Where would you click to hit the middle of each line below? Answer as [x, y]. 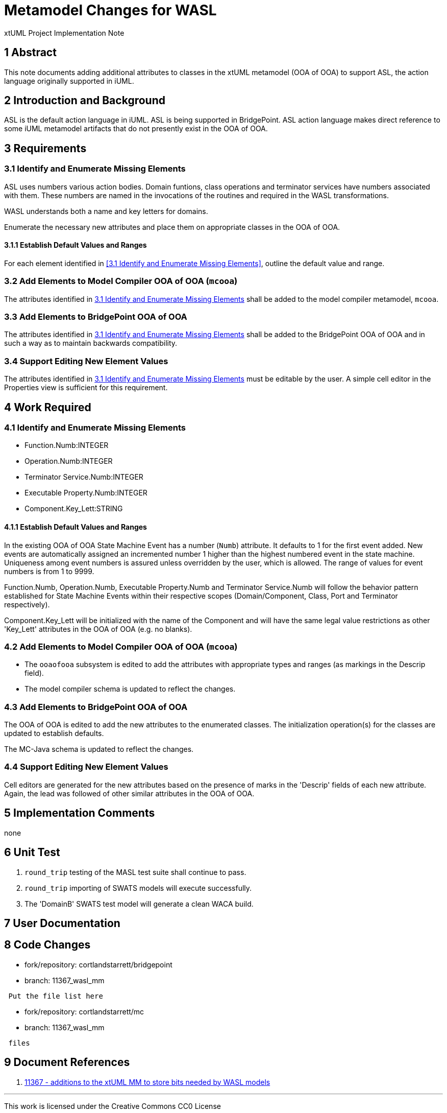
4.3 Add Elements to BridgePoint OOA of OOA [96, 707]
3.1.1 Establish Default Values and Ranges [76, 245]
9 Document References [67, 1062]
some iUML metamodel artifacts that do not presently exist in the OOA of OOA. [136, 129]
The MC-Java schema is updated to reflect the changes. [99, 749]
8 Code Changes [47, 945]
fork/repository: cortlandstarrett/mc [84, 1011]
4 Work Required [48, 407]
